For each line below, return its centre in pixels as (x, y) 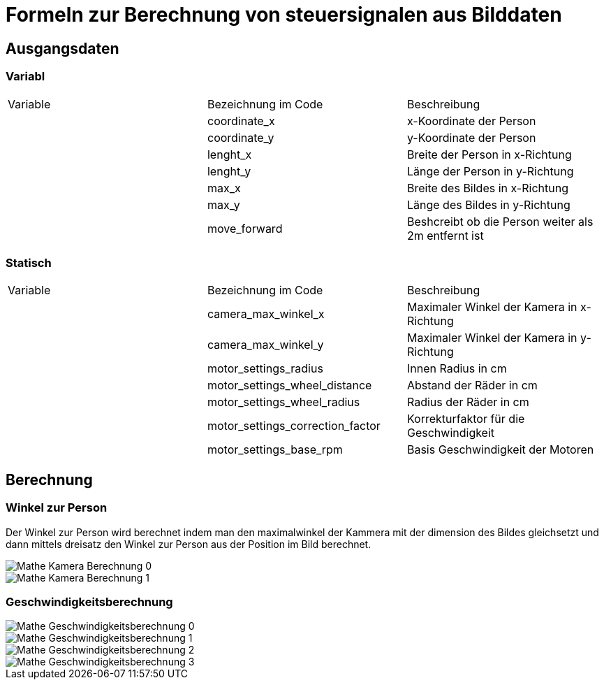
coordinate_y (241, 137)
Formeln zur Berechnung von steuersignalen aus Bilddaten (284, 15)
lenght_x (229, 154)
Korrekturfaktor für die (466, 419)
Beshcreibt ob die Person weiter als (500, 221)
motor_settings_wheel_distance (289, 385)
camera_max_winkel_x (266, 314)
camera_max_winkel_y (265, 345)
